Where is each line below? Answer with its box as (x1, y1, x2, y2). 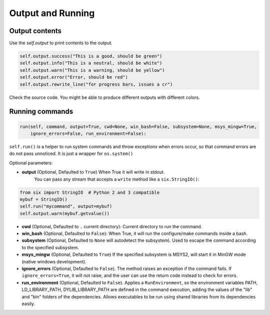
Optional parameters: (9, 160, 53, 166)
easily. (21, 300, 35, 306)
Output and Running (9, 8, 95, 19)
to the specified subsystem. (21, 244, 79, 250)
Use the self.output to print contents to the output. (9, 40, 112, 46)
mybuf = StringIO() (19, 196, 67, 202)
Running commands (9, 107, 73, 116)
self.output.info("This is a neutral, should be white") (19, 60, 162, 66)
